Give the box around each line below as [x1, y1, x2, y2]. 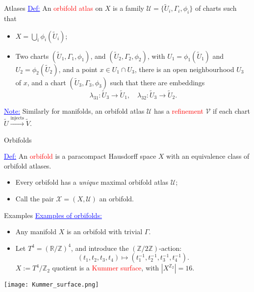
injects [10, 116, 24, 121]
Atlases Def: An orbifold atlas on [4, 3, 103, 13]
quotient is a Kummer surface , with [52, 263, 159, 273]
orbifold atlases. [4, 160, 51, 170]
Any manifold [15, 226, 57, 237]
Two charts [15, 50, 49, 61]
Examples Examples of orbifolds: [4, 210, 102, 220]
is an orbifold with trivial [66, 226, 143, 237]
